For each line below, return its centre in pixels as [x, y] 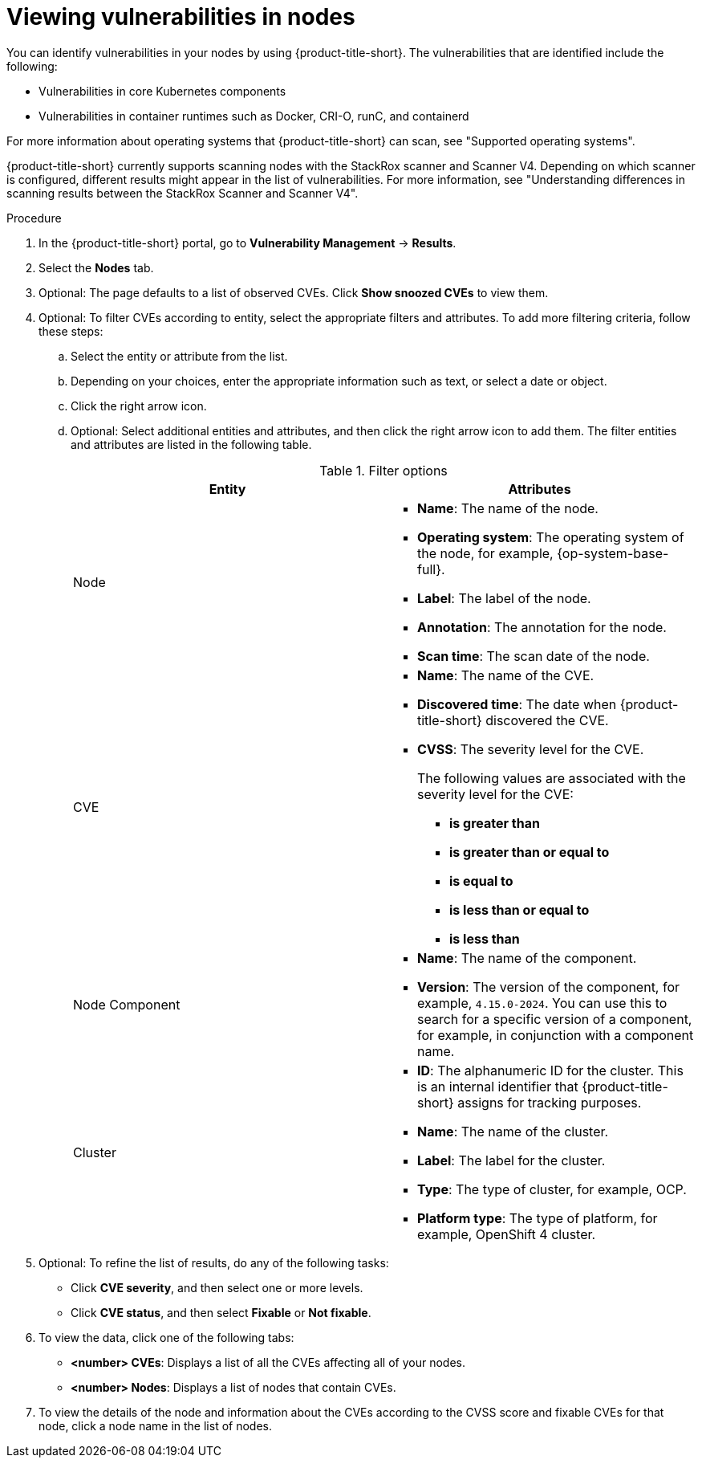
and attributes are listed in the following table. [191, 444]
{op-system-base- [613, 553]
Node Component [127, 1004]
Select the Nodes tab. [96, 267]
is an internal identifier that [498, 1086]
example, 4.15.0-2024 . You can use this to [542, 1003]
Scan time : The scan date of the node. [534, 656]
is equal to [481, 881]
